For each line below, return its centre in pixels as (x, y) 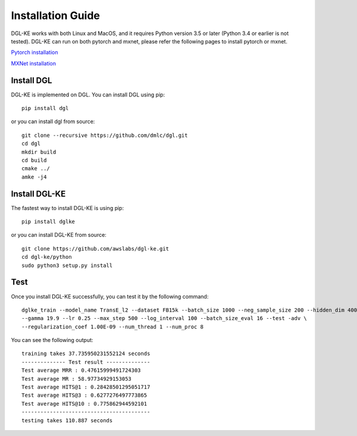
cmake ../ (36, 169)
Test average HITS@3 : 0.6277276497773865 (84, 395)
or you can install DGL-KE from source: (59, 235)
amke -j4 (34, 177)
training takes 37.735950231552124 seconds (86, 354)
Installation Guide (56, 15)
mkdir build (39, 152)
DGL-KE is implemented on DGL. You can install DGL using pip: (88, 95)
